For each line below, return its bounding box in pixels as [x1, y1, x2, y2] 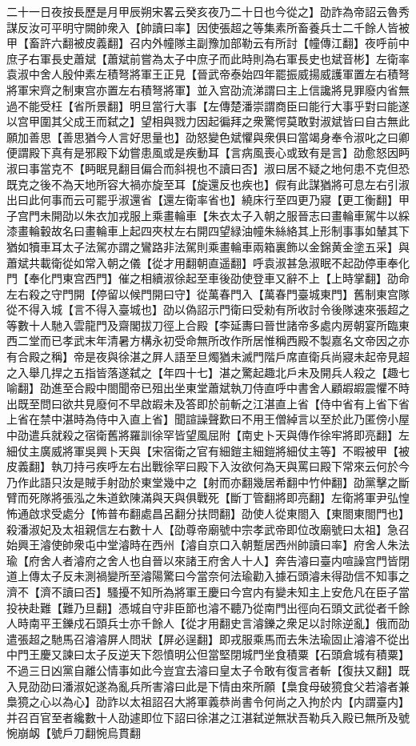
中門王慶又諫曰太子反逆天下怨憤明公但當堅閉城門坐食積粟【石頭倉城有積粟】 [6, 646, 410, 663]
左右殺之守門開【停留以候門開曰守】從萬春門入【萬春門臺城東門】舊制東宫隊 [6, 285, 410, 302]
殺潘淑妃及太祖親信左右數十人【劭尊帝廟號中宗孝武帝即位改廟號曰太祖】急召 [6, 520, 410, 537]
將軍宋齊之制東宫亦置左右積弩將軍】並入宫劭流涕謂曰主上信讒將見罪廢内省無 [6, 81, 410, 98]
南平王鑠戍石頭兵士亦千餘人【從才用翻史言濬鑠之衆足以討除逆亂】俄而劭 [28, 615, 410, 632]
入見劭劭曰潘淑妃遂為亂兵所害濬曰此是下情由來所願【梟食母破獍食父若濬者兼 [6, 677, 410, 694]
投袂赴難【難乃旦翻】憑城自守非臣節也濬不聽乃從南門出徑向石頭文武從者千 [6, 599, 398, 616]
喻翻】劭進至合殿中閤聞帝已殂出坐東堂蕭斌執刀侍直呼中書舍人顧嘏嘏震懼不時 [6, 379, 410, 396]
